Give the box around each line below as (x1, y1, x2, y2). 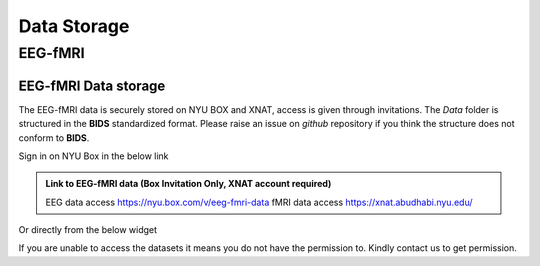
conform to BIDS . (18, 131, 90, 144)
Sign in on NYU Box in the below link (18, 150, 169, 162)
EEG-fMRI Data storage (18, 77, 166, 94)
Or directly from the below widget (18, 224, 158, 236)
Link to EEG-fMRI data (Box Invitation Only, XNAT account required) (45, 178, 332, 190)
